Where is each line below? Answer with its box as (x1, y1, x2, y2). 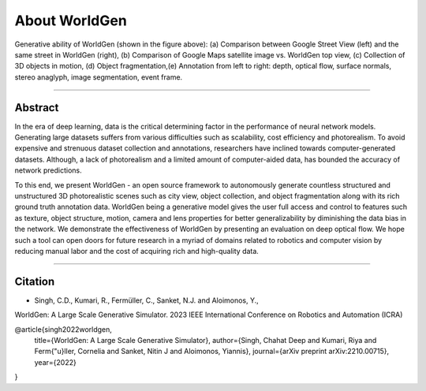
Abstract (14, 101, 59, 114)
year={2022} (34, 357, 77, 367)
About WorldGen (14, 12, 128, 29)
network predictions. (14, 166, 82, 175)
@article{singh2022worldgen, (14, 324, 112, 334)
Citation (14, 274, 55, 288)
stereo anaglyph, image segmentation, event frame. (14, 72, 183, 82)
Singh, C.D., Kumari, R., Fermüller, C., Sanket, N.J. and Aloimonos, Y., (34, 296, 260, 305)
